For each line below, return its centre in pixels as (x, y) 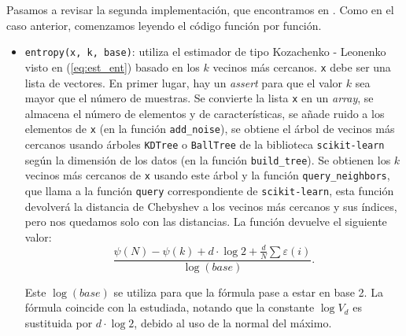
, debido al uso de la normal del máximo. (233, 322)
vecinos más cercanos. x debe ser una (302, 66)
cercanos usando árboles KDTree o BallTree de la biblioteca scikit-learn (205, 144)
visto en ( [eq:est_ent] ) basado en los (112, 66)
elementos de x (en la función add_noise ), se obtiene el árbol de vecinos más (210, 129)
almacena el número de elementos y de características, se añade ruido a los (205, 113)
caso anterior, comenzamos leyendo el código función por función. (164, 25)
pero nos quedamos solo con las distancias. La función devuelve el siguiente (206, 222)
